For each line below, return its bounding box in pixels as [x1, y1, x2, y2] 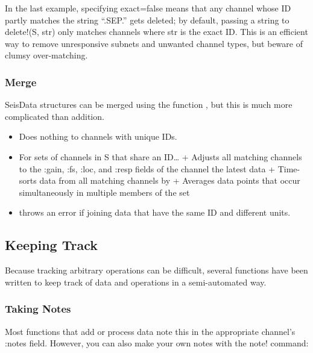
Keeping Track [5, 236, 98, 254]
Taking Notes [5, 301, 71, 316]
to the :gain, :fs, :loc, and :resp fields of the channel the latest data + [19, 162, 276, 175]
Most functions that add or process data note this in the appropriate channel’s [5, 325, 296, 337]
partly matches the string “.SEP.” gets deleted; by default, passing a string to [5, 13, 289, 26]
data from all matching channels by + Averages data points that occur [39, 174, 300, 187]
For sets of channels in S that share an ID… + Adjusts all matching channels [19, 150, 302, 163]
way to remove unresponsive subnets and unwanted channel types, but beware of [5, 37, 303, 49]
